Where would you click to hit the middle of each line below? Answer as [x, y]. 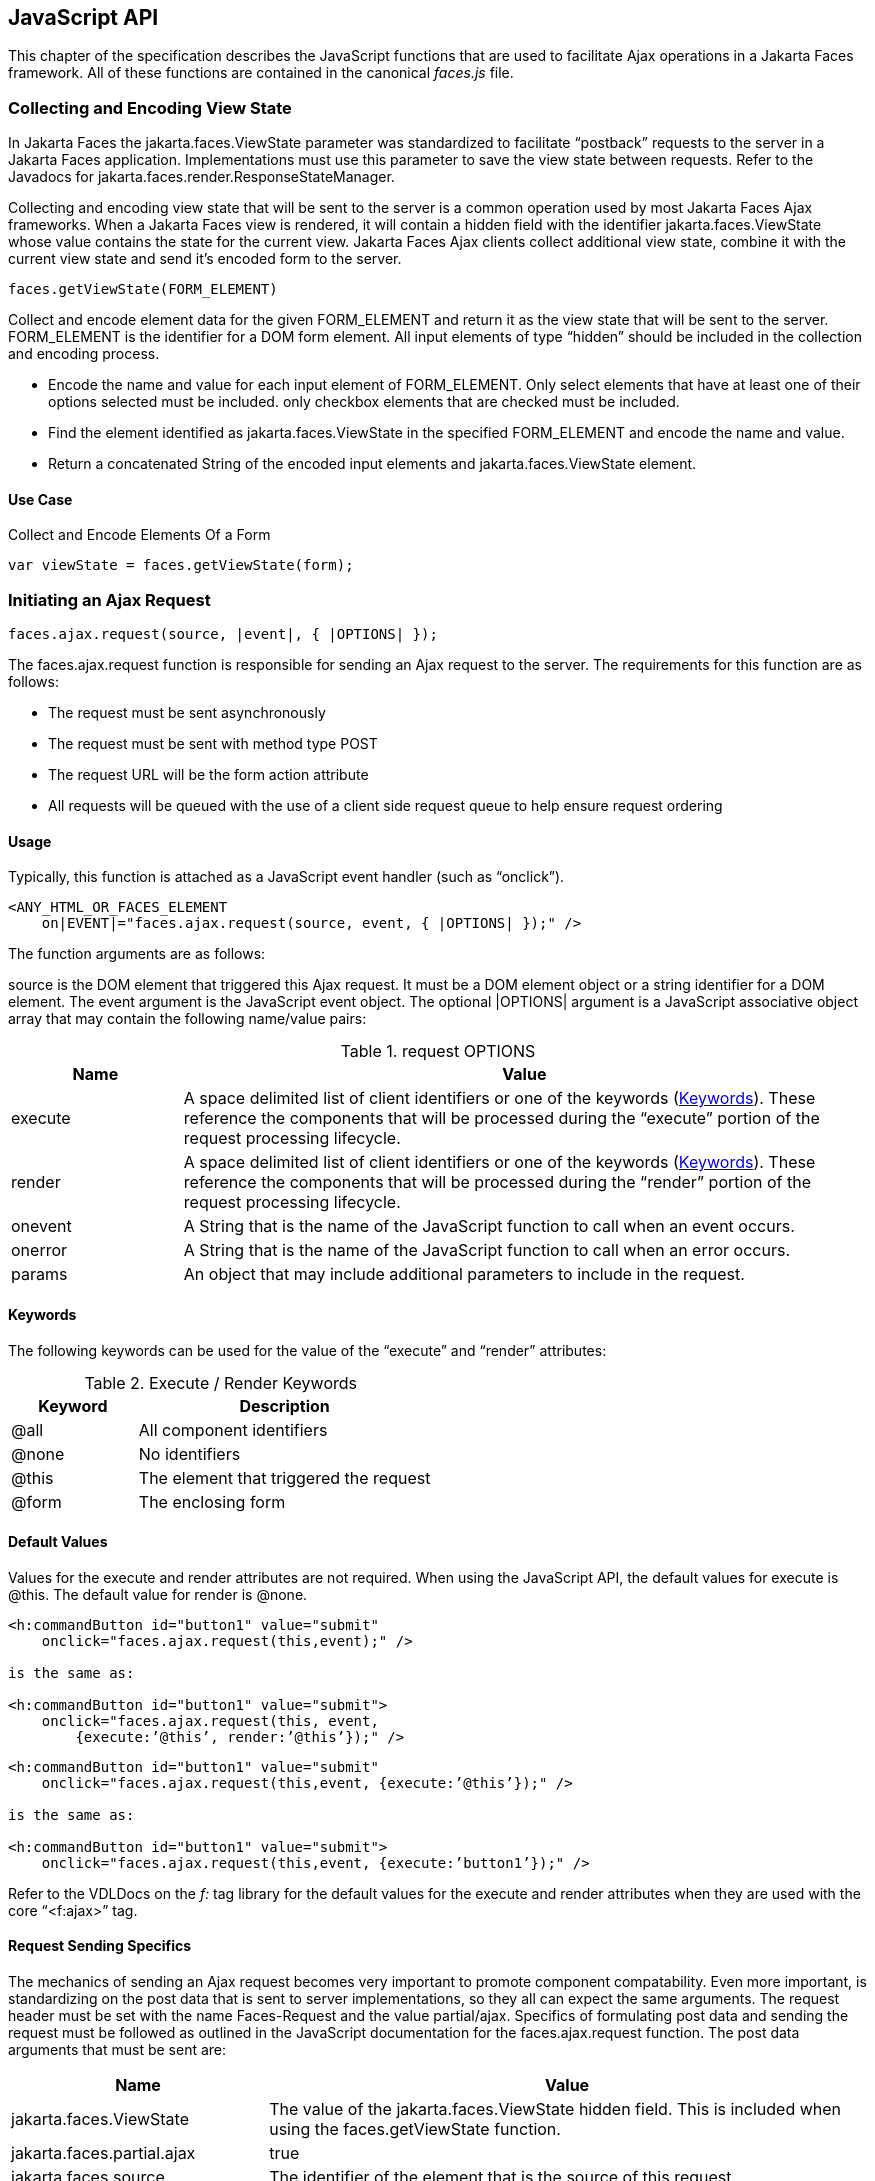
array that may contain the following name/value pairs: [187, 1019]
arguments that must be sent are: [117, 2050]
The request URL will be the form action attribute [208, 775]
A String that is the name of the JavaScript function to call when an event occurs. [489, 1226]
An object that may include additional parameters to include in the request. [464, 1274]
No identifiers [189, 1453]
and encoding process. [84, 354]
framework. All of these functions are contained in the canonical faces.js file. [261, 73]
